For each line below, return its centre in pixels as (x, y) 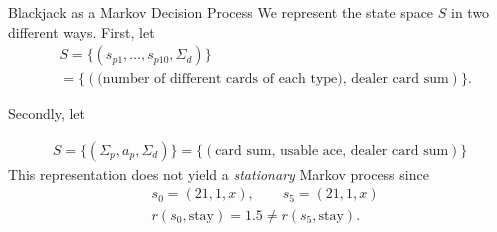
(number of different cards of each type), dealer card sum (273, 79)
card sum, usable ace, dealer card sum (332, 150)
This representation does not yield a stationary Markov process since (218, 173)
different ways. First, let (81, 31)
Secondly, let (47, 113)
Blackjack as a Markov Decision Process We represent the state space (221, 12)
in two (470, 12)
